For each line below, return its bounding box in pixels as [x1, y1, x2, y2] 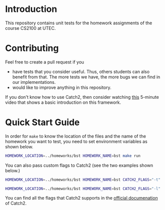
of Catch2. [5, 200, 27, 207]
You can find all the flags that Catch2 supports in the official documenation [5, 195, 158, 201]
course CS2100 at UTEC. [5, 25, 56, 31]
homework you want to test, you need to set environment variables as [5, 138, 148, 144]
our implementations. [12, 79, 56, 85]
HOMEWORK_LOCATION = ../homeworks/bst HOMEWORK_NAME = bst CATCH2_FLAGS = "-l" [5, 186, 161, 191]
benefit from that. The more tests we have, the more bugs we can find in [12, 73, 161, 80]
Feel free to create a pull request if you [5, 59, 84, 65]
